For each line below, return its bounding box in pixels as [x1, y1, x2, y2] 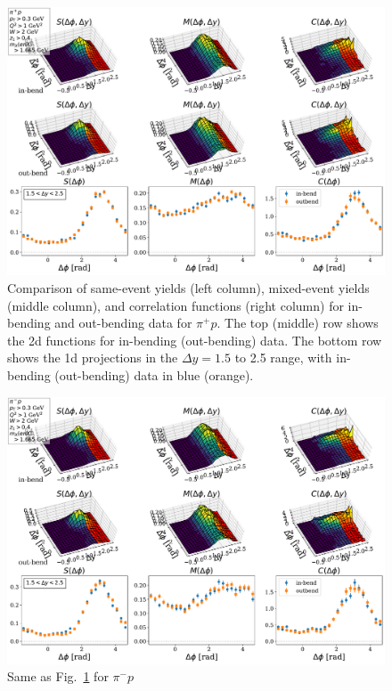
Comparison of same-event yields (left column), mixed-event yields [7, 279, 370, 297]
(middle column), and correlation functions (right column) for [7, 296, 344, 314]
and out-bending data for [54, 313, 192, 332]
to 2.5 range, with [234, 348, 332, 367]
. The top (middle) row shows [216, 313, 379, 332]
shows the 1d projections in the [7, 348, 178, 367]
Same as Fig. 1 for [7, 667, 109, 686]
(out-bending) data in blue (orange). [54, 366, 254, 384]
